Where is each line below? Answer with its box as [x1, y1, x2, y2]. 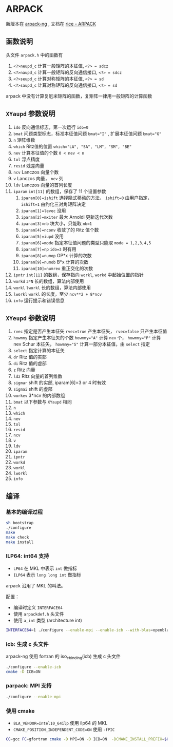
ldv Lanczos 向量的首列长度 [13, 182, 72, 188]
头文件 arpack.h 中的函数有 [6, 52, 63, 58]
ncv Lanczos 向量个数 [13, 169, 59, 175]
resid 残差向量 [13, 162, 45, 168]
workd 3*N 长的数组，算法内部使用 [13, 278, 84, 284]
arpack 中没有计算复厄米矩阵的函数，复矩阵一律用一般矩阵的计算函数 [6, 93, 152, 99]
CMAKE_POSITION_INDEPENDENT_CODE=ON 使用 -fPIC [13, 726, 115, 732]
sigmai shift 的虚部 [13, 386, 53, 392]
